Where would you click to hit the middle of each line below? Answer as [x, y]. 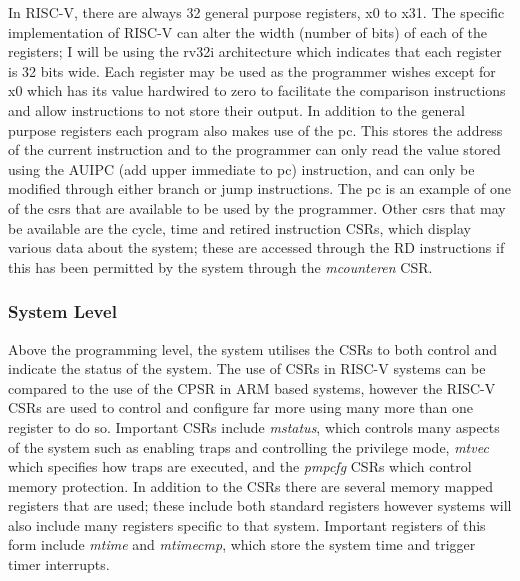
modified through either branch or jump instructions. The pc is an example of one [259, 188]
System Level [62, 311]
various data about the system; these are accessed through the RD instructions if [256, 247]
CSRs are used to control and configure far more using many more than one [240, 407]
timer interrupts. [59, 564]
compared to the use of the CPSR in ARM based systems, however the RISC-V [252, 387]
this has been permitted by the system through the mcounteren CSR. [220, 266]
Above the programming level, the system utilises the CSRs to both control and [253, 348]
